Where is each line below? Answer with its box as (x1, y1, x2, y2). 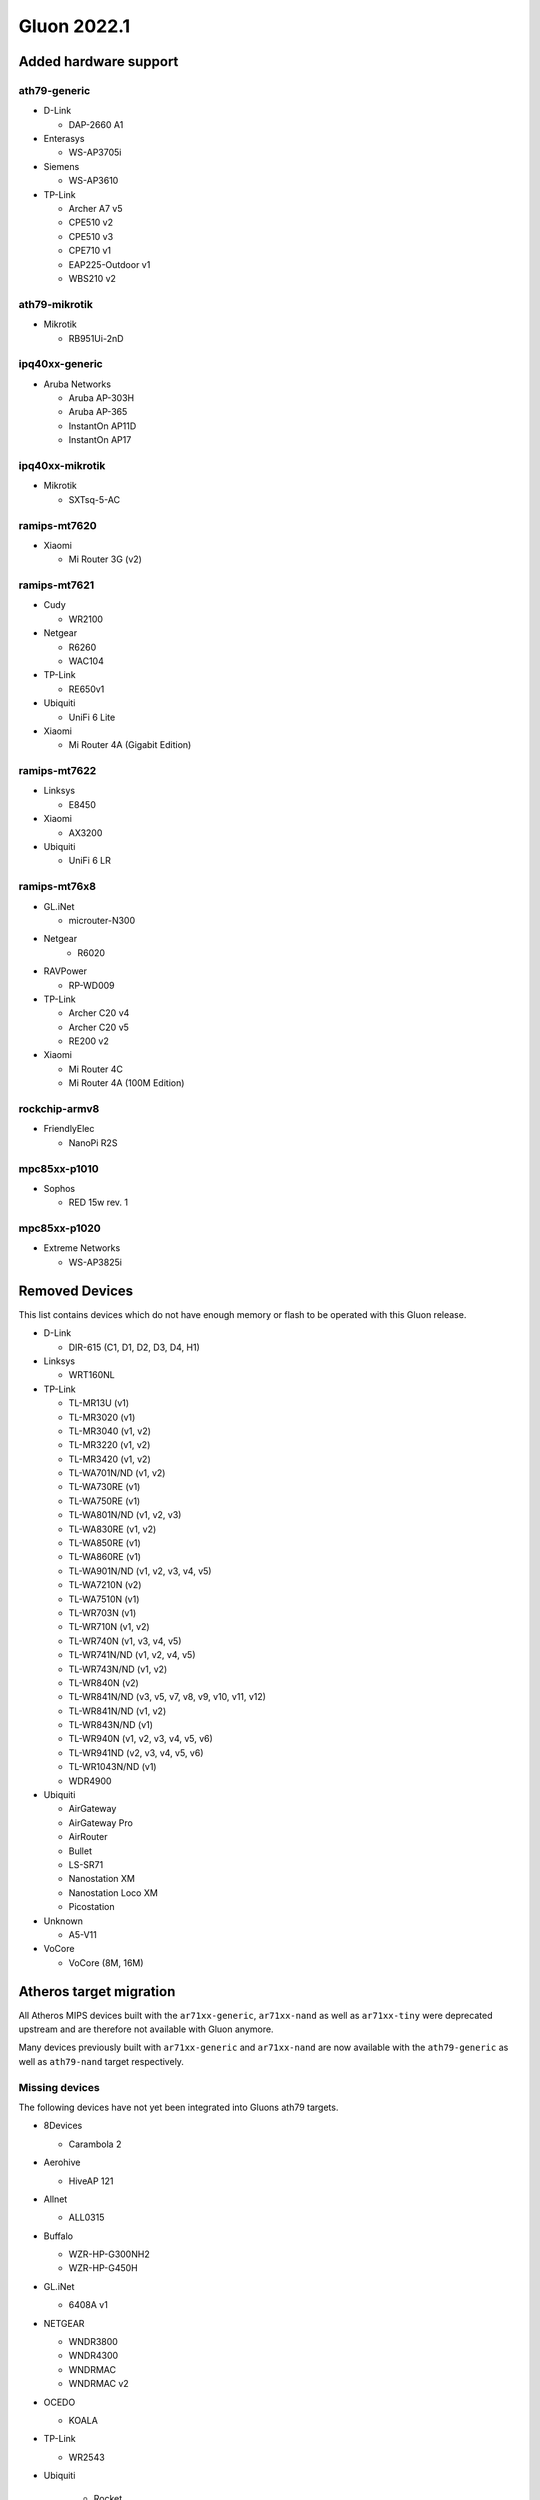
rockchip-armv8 (18, 1102, 100, 1116)
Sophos (43, 1182, 76, 1194)
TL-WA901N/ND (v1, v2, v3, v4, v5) (68, 1565, 212, 1577)
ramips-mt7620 (18, 518, 97, 532)
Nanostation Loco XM (68, 1886, 159, 1899)
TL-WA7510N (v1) (68, 1593, 140, 1605)
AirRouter (68, 1831, 108, 1843)
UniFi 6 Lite (68, 711, 116, 723)
